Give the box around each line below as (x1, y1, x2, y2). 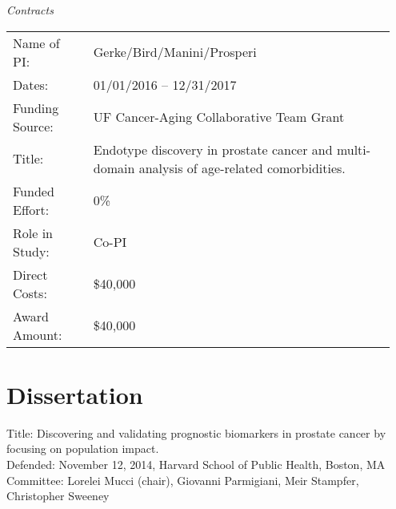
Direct (13, 265, 48, 284)
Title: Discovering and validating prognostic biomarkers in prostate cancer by (6, 424, 386, 441)
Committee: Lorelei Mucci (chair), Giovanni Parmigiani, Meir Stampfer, (6, 471, 359, 488)
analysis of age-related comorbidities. (138, 158, 346, 177)
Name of (13, 33, 60, 52)
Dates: (13, 75, 49, 94)
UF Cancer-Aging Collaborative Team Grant (93, 107, 345, 127)
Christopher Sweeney (6, 487, 110, 504)
